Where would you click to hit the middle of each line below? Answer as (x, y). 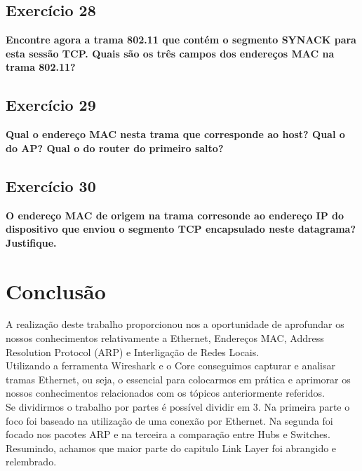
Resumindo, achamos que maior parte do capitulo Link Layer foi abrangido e (171, 448)
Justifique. (31, 242)
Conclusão (56, 291)
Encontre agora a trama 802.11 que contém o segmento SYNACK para (181, 40)
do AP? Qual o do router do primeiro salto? (115, 148)
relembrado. (31, 462)
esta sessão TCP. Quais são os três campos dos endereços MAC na (170, 53)
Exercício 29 (51, 105)
